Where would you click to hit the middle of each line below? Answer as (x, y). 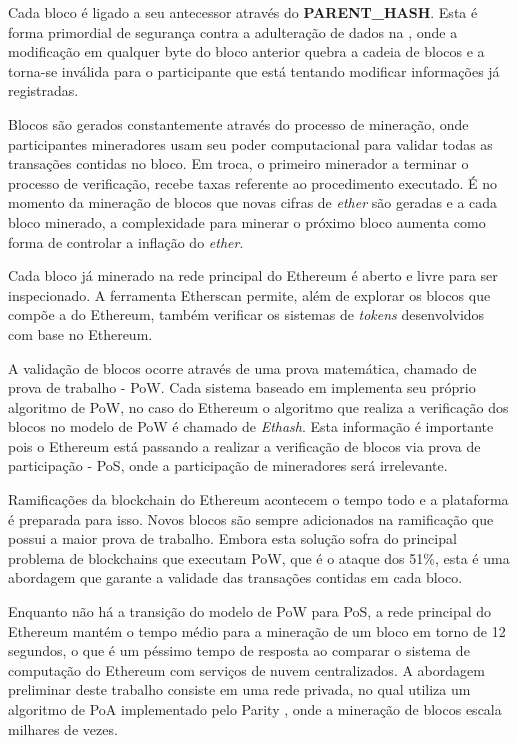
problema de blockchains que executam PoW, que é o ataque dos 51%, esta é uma (259, 557)
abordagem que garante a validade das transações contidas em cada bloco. (235, 577)
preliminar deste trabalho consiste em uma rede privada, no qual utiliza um (239, 689)
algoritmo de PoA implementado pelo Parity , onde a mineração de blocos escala (255, 709)
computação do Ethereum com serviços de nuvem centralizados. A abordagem (246, 669)
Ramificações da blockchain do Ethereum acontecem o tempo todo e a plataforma (258, 499)
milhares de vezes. (63, 728)
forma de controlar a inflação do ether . (126, 241)
